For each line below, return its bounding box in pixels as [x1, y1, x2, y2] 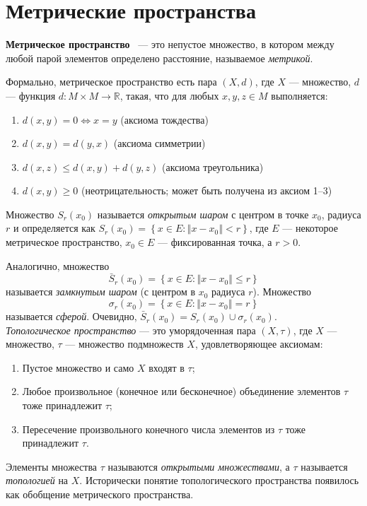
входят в [148, 360, 185, 375]
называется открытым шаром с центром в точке [97, 206, 309, 221]
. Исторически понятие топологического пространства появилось [79, 473, 359, 488]
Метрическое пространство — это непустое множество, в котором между [6, 37, 334, 52]
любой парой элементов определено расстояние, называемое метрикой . [6, 50, 313, 65]
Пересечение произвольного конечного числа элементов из [22, 421, 275, 436]
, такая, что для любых [120, 88, 219, 102]
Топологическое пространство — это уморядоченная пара [6, 322, 256, 337]
